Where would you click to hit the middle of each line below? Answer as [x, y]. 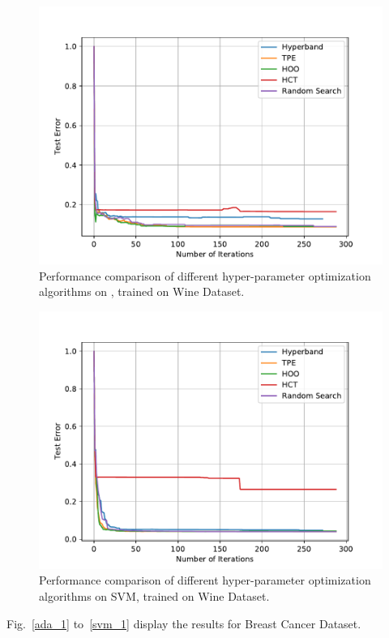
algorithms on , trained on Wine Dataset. [142, 291]
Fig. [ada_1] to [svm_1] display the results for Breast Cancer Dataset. [184, 623]
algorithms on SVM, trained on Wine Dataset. [154, 595]
